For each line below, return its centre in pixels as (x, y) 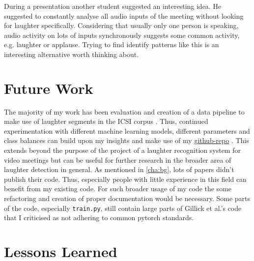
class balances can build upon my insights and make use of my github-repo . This (127, 140)
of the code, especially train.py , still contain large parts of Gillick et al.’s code (123, 208)
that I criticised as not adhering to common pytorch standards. (99, 217)
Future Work (49, 88)
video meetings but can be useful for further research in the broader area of (118, 159)
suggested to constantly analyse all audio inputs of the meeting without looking (124, 15)
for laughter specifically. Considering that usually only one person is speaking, (121, 25)
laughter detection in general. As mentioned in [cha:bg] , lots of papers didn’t (119, 169)
